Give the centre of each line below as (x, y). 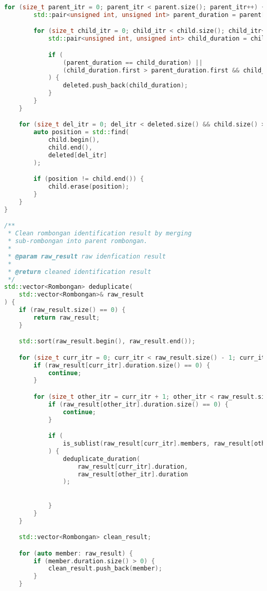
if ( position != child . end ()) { (89, 179)
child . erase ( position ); (89, 187)
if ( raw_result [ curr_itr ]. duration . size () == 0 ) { (122, 365)
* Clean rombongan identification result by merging (100, 234)
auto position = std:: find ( (81, 132)
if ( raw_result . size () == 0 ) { (72, 310)
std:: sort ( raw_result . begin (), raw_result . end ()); (107, 341)
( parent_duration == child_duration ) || (133, 62)
